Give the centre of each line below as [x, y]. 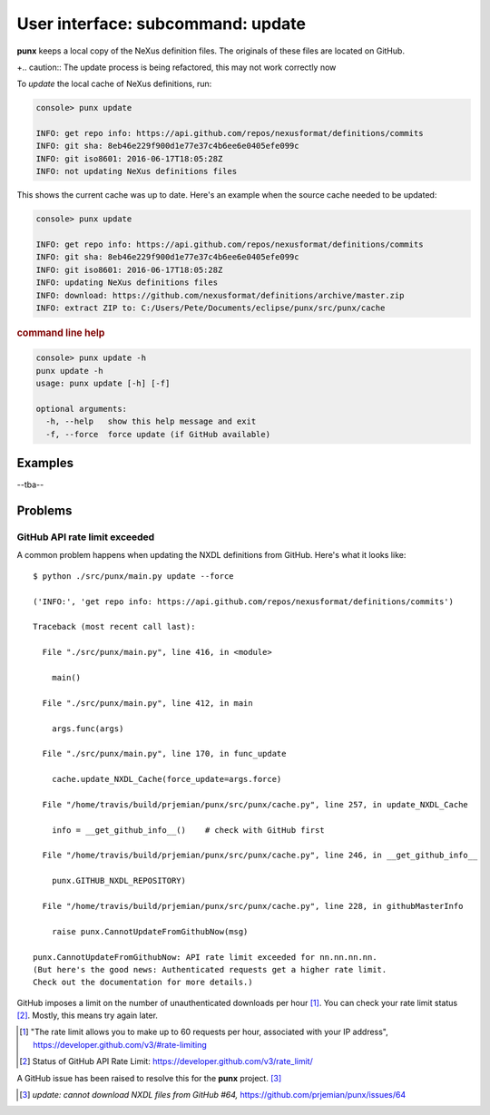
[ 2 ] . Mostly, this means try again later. [88, 1015]
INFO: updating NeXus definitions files [127, 283]
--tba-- [30, 484]
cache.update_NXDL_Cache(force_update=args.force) [167, 779]
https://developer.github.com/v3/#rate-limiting [120, 1044]
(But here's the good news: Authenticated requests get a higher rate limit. [210, 969]
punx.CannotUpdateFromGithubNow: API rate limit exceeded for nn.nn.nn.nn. [205, 957]
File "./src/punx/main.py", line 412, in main [147, 703]
